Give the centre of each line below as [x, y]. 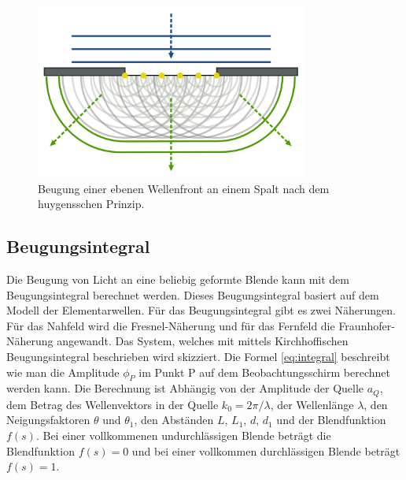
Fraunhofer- [367, 325]
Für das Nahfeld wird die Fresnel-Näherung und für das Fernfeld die [171, 325]
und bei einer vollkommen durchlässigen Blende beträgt [266, 450]
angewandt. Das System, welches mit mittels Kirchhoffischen [203, 341]
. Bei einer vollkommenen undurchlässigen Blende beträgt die [183, 435]
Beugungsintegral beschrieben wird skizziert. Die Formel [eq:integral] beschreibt [198, 357]
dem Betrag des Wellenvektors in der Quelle [113, 404]
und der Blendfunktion [331, 420]
